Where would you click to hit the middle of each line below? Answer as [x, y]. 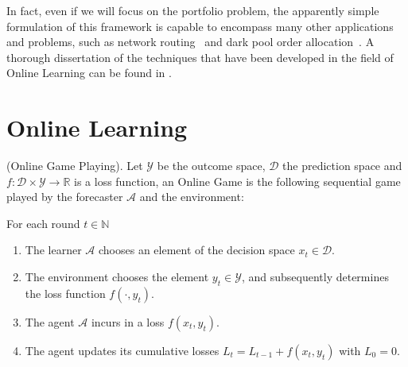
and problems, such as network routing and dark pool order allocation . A [190, 42]
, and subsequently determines [315, 277]
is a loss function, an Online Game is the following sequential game [237, 181]
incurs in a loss [128, 321]
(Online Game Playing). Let [75, 166]
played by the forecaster [65, 197]
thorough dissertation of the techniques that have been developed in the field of [200, 57]
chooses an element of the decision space [196, 250]
